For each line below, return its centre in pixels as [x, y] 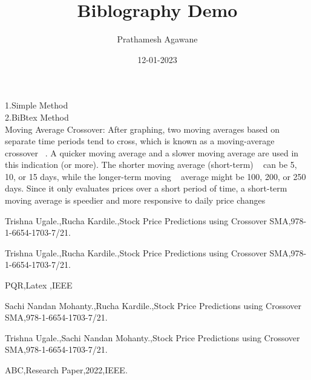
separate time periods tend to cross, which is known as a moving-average [140, 141]
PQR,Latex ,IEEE [39, 285]
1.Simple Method [37, 105]
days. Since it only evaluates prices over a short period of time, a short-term [146, 188]
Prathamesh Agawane [157, 39]
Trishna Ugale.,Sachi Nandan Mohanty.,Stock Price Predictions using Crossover [152, 337]
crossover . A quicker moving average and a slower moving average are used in [152, 152]
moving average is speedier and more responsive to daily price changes [135, 200]
